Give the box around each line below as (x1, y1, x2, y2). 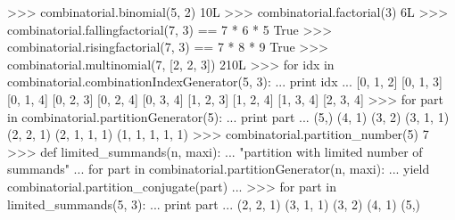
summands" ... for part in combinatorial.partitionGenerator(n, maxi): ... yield (7, 159, 430, 178)
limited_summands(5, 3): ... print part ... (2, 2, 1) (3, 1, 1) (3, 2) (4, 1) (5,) (7, 194, 421, 213)
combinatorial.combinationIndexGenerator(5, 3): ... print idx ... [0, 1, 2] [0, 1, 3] (7, 72, 443, 91)
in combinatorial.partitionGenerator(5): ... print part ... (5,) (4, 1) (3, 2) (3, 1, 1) (7, 107, 450, 126)
